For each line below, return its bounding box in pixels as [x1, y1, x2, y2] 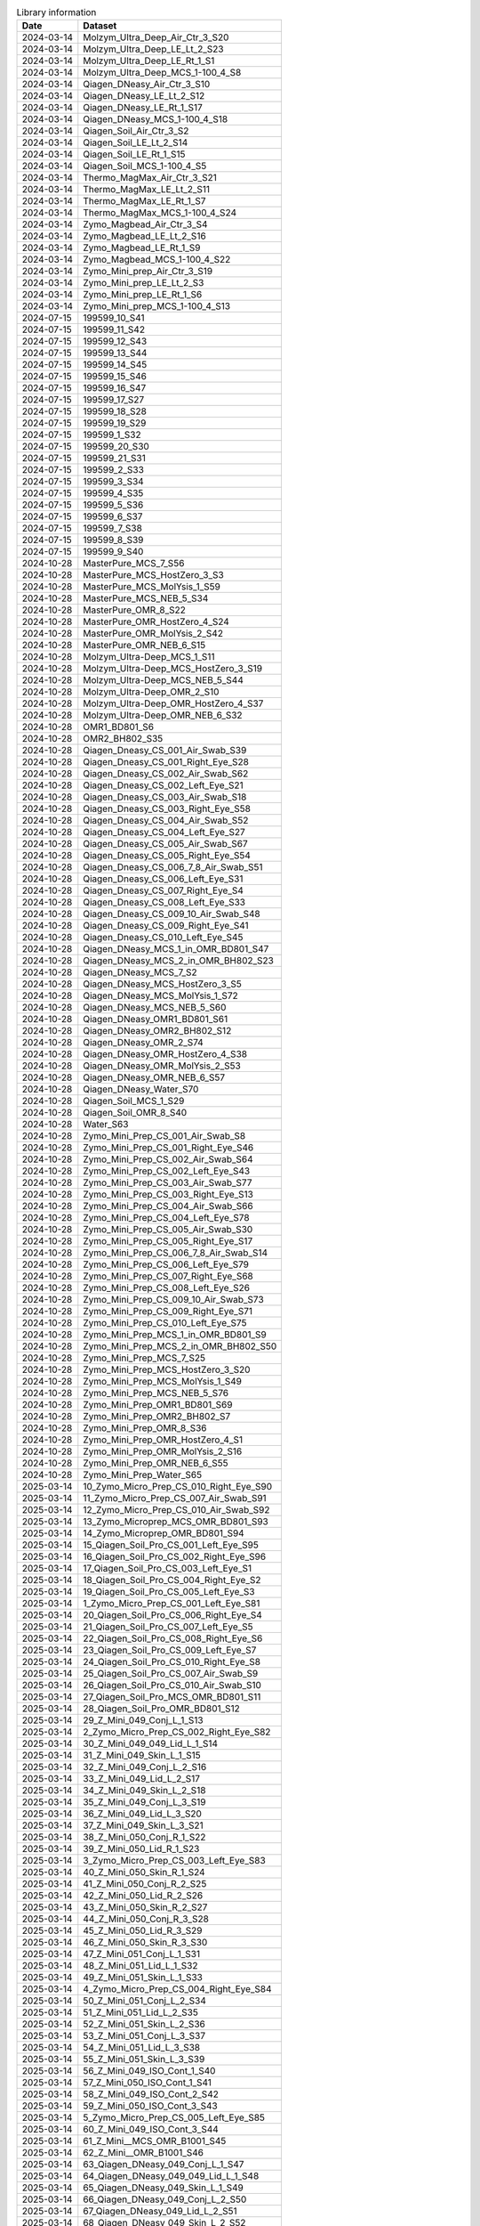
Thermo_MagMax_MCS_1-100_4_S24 [83, 207, 237, 219]
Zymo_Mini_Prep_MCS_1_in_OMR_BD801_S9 [83, 1328, 267, 1341]
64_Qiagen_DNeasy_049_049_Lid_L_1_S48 [83, 2170, 260, 2182]
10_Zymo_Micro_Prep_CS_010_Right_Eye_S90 [83, 1481, 273, 1493]
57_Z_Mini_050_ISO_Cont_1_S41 [83, 2076, 212, 2089]
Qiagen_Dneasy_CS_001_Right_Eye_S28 [83, 756, 249, 768]
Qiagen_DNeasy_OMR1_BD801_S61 [83, 1013, 228, 1026]
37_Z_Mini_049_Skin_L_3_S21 [83, 1819, 204, 1832]
